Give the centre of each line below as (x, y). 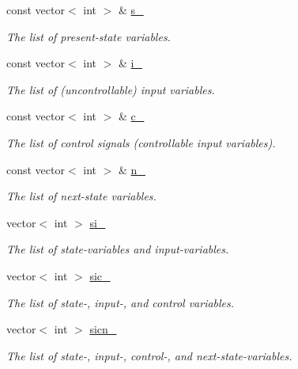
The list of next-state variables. (81, 196)
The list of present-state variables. (89, 36)
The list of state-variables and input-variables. (118, 249)
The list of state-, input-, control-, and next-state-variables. (149, 355)
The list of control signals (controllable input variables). (141, 142)
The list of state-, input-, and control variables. (121, 302)
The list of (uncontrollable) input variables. (111, 89)
